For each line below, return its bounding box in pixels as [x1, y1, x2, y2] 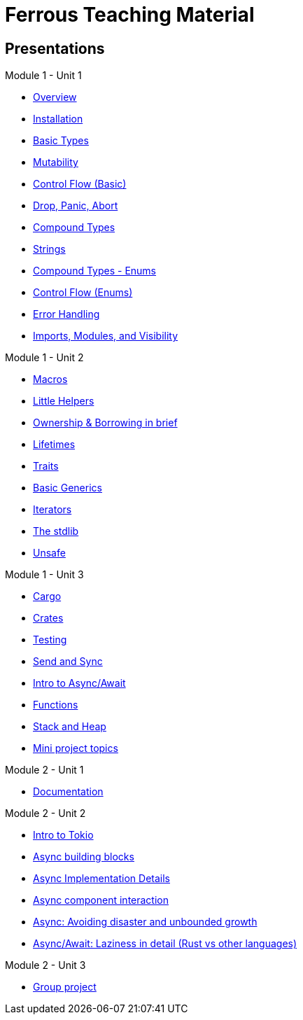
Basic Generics [33, 482, 102, 494]
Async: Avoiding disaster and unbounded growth [33, 916, 258, 928]
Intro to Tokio [33, 829, 94, 841]
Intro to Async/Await [33, 677, 126, 690]
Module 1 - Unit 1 [5, 69, 82, 82]
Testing [33, 634, 67, 646]
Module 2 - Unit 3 [5, 959, 86, 972]
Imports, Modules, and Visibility [33, 330, 178, 342]
